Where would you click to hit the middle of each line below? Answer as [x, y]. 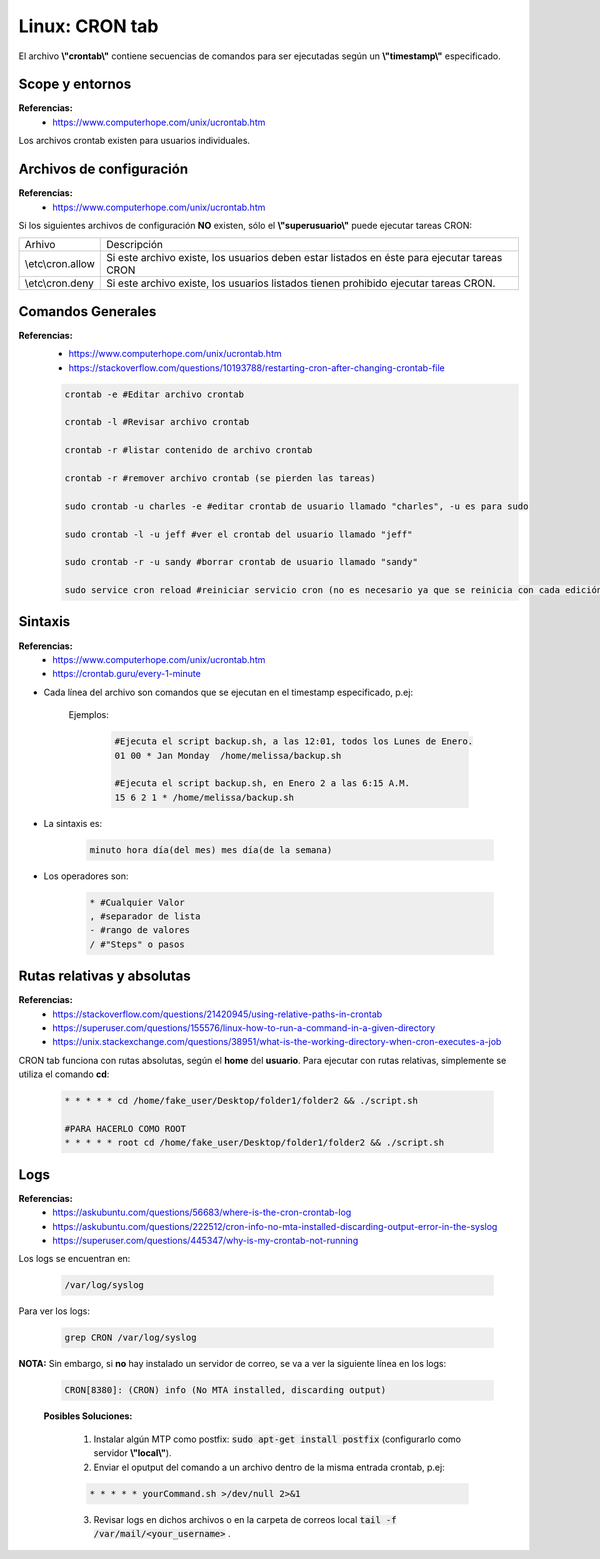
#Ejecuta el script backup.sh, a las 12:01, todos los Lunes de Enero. [294, 741]
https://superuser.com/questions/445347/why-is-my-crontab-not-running [205, 1241]
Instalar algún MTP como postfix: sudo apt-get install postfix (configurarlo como [277, 1439]
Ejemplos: [89, 715]
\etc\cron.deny [59, 283]
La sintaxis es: [73, 823]
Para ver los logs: [54, 1311]
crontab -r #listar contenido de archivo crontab [188, 450]
